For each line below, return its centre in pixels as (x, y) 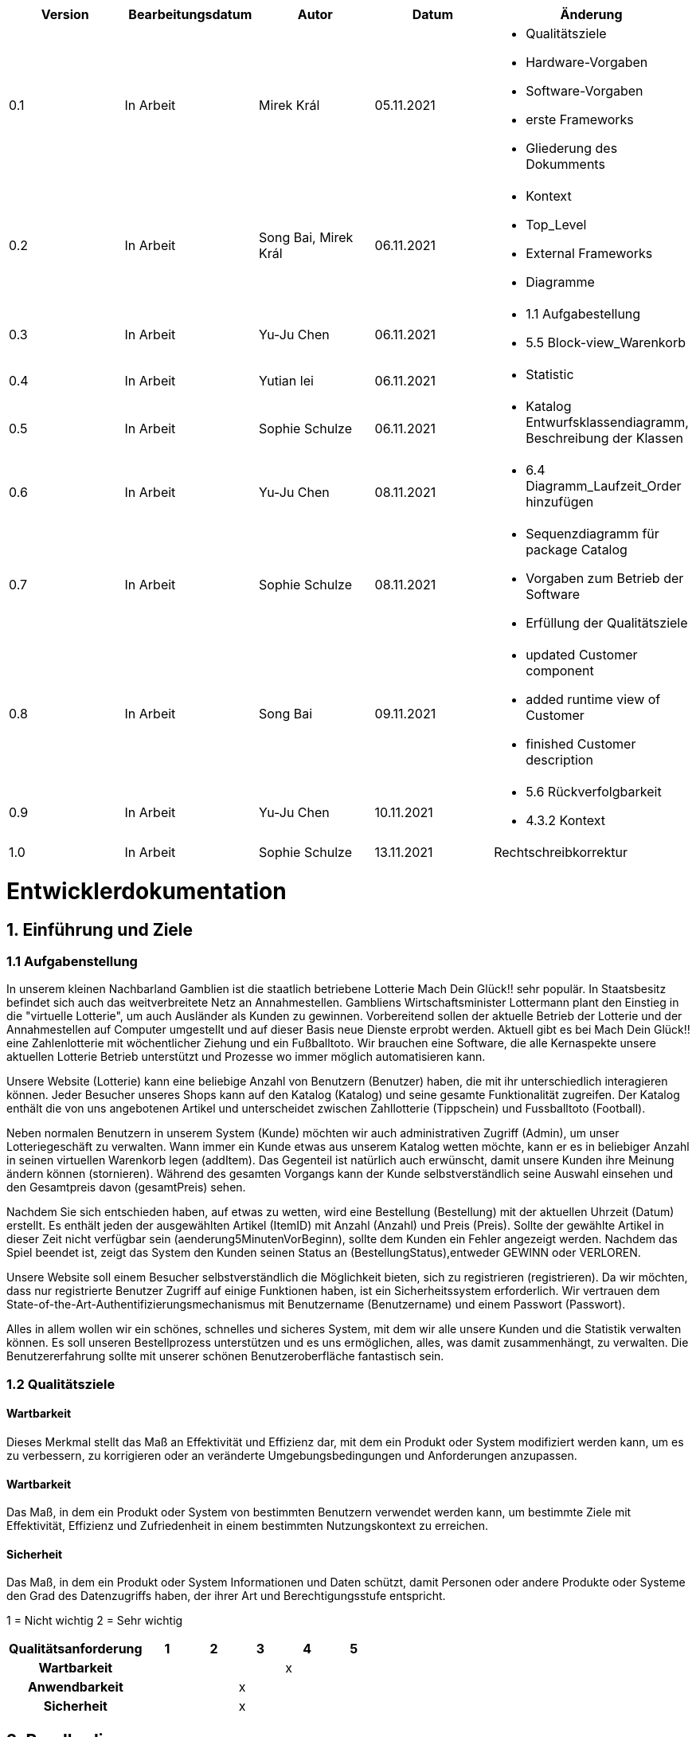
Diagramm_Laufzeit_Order (604, 486)
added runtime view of (593, 699)
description (559, 760)
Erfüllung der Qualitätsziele (607, 623)
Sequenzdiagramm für (592, 534)
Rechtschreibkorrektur (561, 852)
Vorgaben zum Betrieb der (605, 578)
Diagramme (560, 282)
